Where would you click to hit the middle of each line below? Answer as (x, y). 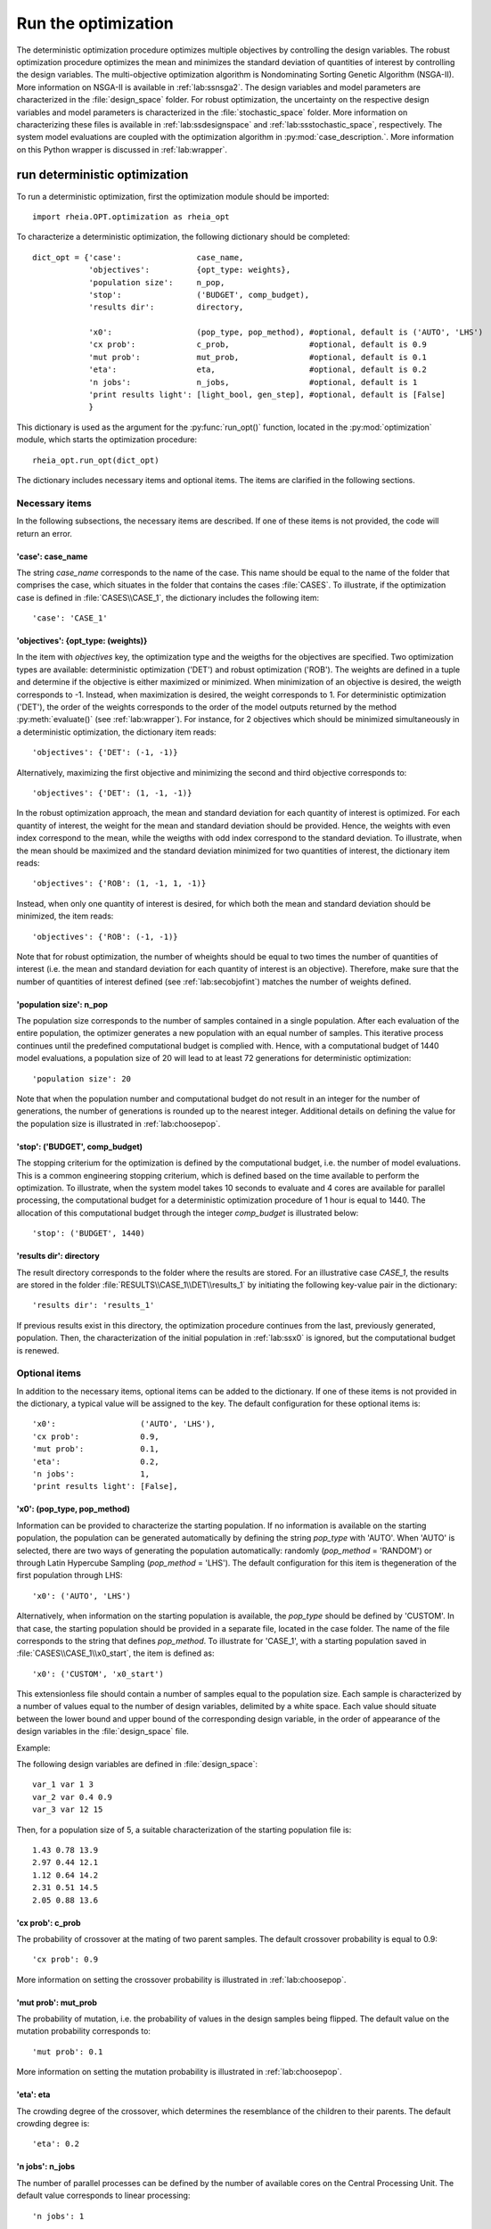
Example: (33, 1748)
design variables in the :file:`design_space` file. (102, 1731)
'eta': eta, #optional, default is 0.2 (258, 370)
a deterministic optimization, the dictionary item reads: (117, 732)
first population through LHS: (70, 1575)
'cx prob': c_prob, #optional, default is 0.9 (258, 345)
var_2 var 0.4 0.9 (73, 1797)
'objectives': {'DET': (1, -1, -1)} (112, 793)
